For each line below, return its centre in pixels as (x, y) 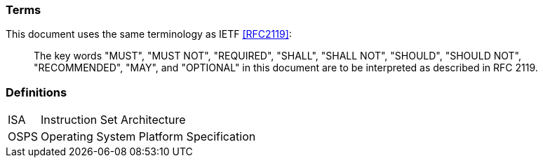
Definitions (36, 92)
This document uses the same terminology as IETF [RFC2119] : (149, 34)
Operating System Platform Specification (148, 137)
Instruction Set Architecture (113, 120)
